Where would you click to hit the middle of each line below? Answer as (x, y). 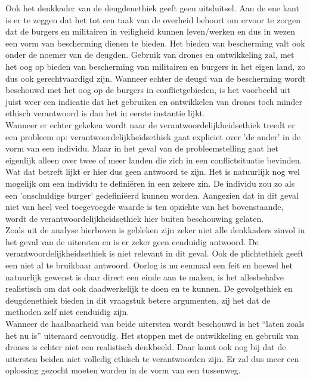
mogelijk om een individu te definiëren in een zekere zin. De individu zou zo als (150, 183)
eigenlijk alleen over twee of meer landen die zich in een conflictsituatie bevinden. (154, 160)
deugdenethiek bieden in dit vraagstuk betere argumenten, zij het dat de (138, 300)
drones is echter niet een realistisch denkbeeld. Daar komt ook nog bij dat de (146, 347)
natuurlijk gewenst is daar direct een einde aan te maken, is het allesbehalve (145, 276)
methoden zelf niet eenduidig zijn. (67, 312)
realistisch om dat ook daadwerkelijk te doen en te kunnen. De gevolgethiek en (149, 288)
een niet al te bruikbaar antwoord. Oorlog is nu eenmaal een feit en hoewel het (149, 265)
